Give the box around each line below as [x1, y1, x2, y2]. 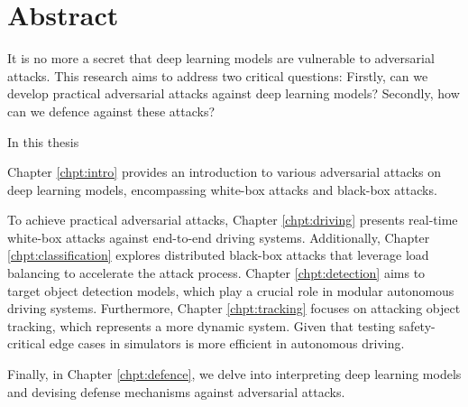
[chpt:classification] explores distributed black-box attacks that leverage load [7, 245, 429, 264]
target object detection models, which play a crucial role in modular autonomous [7, 281, 454, 300]
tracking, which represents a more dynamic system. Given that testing [7, 316, 395, 335]
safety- [399, 316, 436, 335]
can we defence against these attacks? [7, 101, 216, 120]
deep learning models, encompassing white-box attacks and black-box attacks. [7, 180, 437, 199]
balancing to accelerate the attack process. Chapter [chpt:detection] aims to [7, 264, 426, 282]
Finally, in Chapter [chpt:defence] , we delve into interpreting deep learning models [7, 365, 462, 384]
